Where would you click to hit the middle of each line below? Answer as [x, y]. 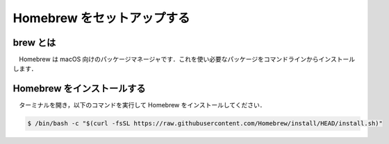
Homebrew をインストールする [79, 89]
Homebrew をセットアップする [101, 18]
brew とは [34, 43]
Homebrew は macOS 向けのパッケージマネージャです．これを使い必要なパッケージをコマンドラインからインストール [187, 60]
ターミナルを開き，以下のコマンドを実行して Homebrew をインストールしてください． [142, 105]
